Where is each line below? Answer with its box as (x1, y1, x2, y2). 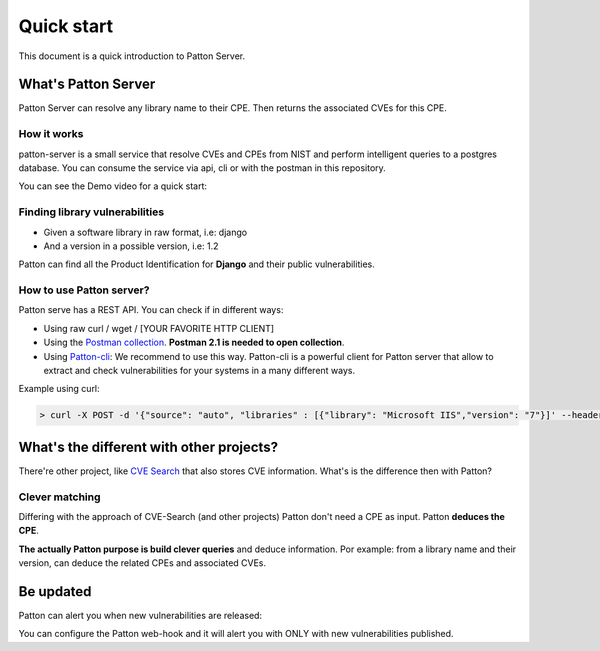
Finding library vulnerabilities (18, 205, 165, 219)
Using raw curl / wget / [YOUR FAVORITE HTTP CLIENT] (43, 322, 275, 334)
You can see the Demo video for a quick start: (18, 180, 208, 192)
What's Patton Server (18, 76, 156, 93)
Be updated (18, 583, 92, 600)
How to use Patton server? (18, 283, 150, 297)
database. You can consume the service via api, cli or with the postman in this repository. (18, 161, 387, 174)
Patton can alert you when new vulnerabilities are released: (18, 610, 263, 622)
